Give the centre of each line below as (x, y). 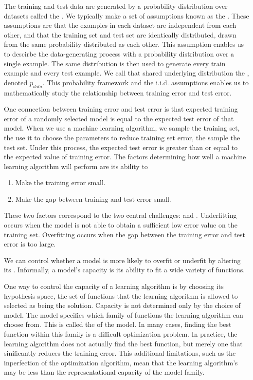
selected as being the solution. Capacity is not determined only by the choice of (122, 305)
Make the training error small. (60, 182)
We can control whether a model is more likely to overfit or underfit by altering (122, 260)
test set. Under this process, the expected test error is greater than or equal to (121, 147)
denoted (16, 82)
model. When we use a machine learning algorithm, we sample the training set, (122, 128)
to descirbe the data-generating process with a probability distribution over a (119, 53)
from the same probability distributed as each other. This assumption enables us (124, 44)
